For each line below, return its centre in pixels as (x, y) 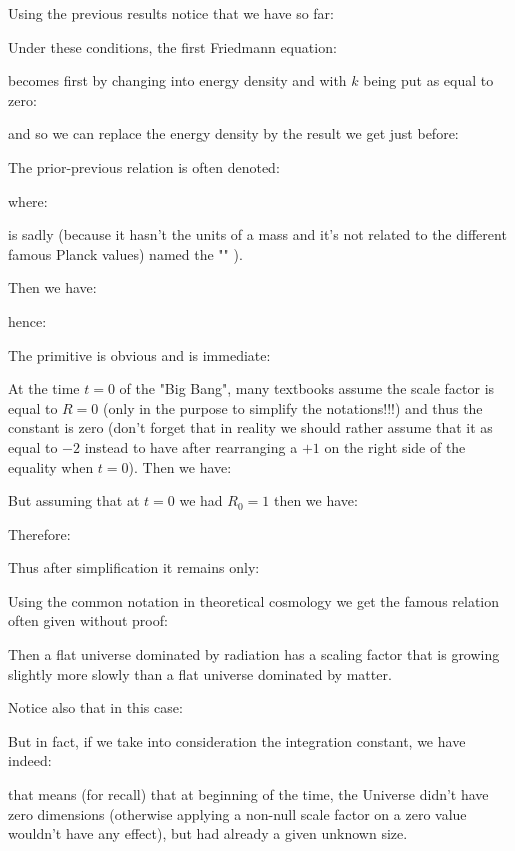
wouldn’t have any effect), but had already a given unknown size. (208, 833)
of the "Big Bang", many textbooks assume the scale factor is (307, 388)
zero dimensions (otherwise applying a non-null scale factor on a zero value (237, 813)
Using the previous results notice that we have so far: (171, 13)
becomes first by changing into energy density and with (177, 80)
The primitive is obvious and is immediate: (139, 354)
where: (28, 200)
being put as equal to (428, 80)
